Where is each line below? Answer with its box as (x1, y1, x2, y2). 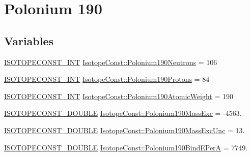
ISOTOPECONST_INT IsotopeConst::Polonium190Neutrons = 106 (4, 56, 217, 67)
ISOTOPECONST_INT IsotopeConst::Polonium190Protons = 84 (4, 74, 210, 84)
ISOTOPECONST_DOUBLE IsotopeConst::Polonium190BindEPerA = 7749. (4, 142, 248, 152)
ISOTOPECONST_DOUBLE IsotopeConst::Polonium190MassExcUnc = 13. (4, 124, 245, 135)
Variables (4, 33, 54, 48)
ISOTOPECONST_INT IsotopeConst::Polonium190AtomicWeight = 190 (4, 90, 233, 101)
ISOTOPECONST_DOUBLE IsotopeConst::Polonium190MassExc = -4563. (4, 108, 242, 118)
